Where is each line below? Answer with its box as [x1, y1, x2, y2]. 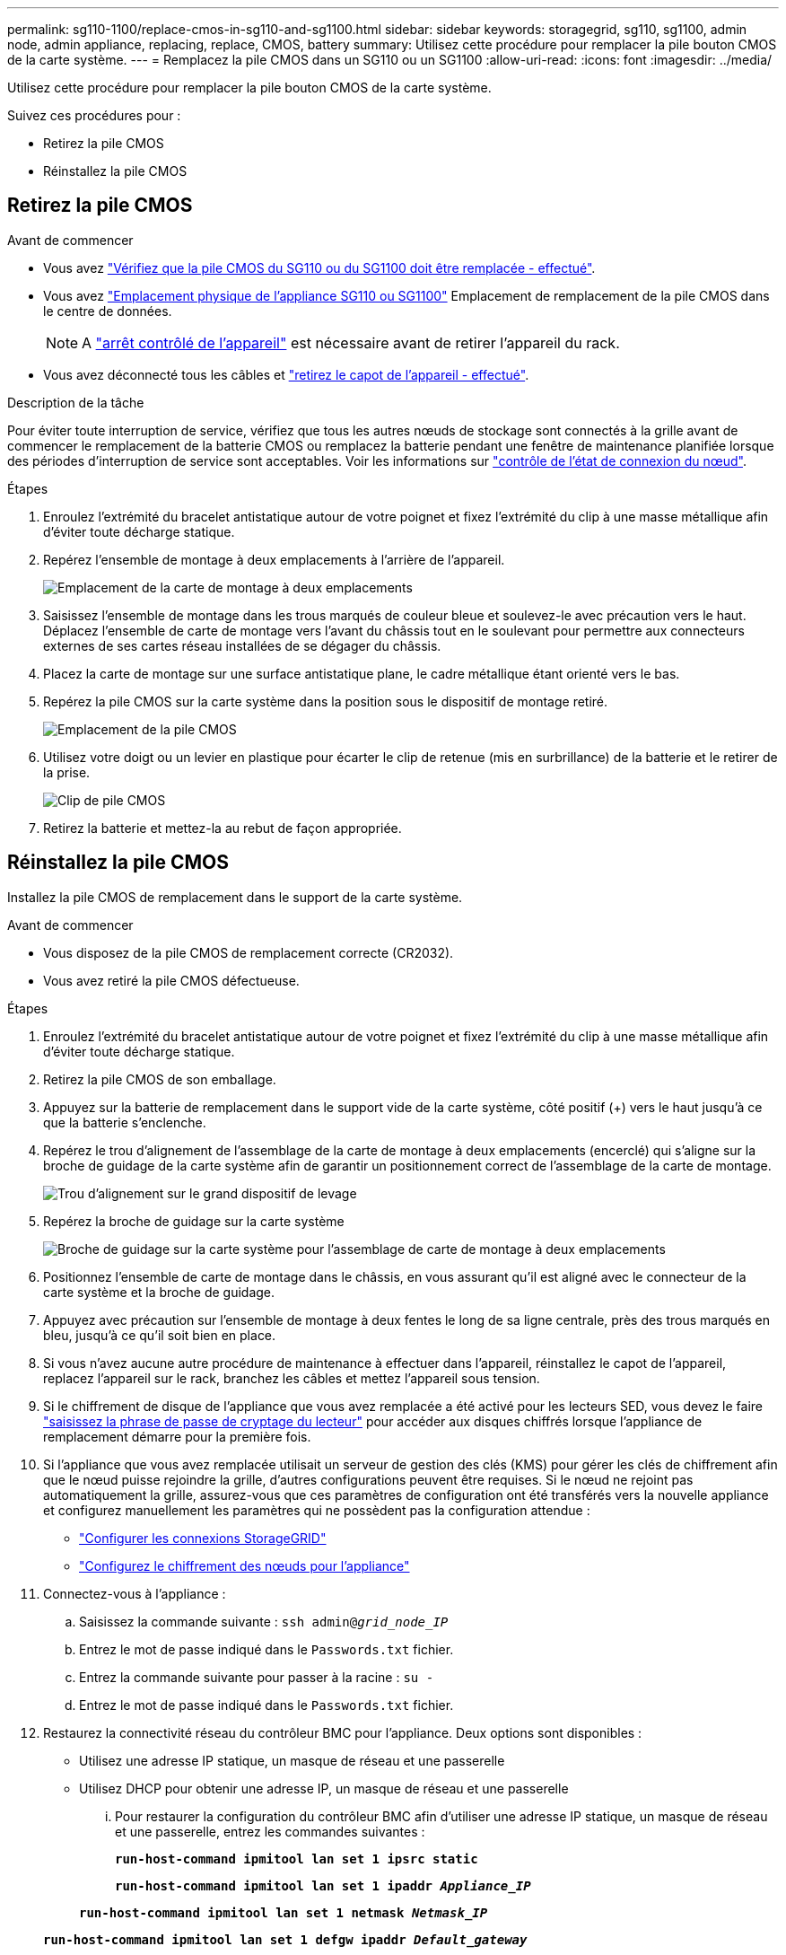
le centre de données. [43, 302, 172, 319]
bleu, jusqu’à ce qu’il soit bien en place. [43, 1327, 276, 1343]
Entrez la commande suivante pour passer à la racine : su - [79, 1669, 434, 1685]
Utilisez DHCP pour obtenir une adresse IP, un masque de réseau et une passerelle [79, 1780, 569, 1796]
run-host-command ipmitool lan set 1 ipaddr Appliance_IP [115, 1878, 531, 1893]
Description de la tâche [7, 394, 144, 410]
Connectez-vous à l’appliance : [43, 1585, 226, 1601]
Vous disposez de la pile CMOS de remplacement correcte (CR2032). [43, 944, 454, 960]
